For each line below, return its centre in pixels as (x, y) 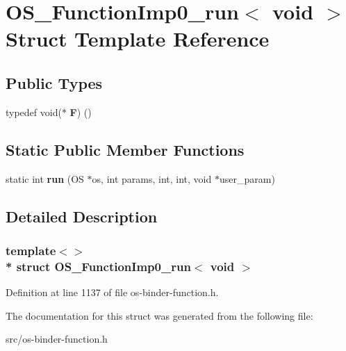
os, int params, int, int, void (152, 178)
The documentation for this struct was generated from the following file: (159, 315)
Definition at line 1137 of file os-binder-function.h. (112, 292)
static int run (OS (45, 178)
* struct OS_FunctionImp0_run (98, 266)
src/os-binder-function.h (57, 339)
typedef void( (34, 112)
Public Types (54, 82)
